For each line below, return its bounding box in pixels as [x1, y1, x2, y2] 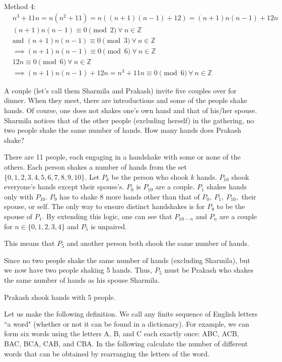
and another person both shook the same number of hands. [66, 238, 249, 248]
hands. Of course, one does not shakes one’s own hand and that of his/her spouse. [4, 105, 257, 116]
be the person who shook [111, 171, 189, 182]
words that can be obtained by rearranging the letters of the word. [4, 348, 209, 358]
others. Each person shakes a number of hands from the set [4, 162, 187, 172]
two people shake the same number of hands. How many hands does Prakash [4, 125, 241, 135]
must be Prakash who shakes [164, 265, 253, 275]
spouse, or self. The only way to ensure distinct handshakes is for [4, 201, 205, 212]
